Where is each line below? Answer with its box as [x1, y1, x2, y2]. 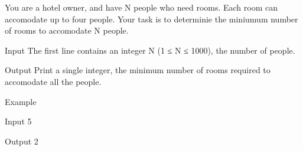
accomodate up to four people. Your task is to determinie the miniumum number [5, 12, 298, 25]
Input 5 [5, 115, 32, 127]
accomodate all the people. [5, 75, 102, 87]
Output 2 [5, 134, 38, 147]
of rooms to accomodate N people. [5, 24, 129, 37]
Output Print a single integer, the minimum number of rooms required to [5, 64, 271, 76]
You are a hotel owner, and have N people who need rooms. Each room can [5, 1, 278, 13]
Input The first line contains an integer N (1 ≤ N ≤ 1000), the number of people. [5, 44, 295, 56]
